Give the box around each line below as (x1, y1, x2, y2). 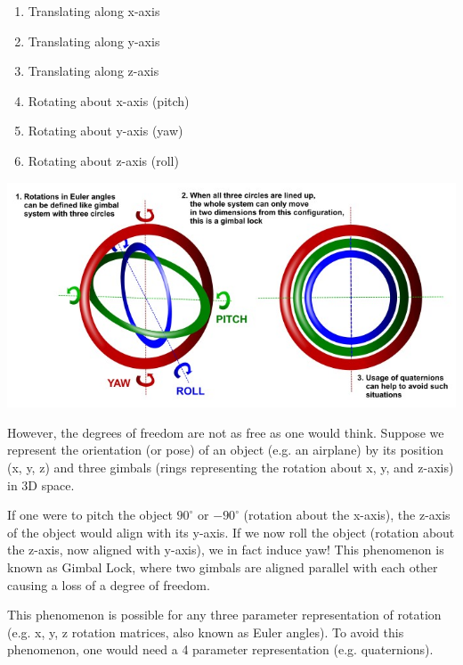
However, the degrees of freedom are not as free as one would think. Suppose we (7, 423, 444, 441)
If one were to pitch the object (7, 505, 173, 524)
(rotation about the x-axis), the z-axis (243, 505, 451, 524)
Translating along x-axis (28, 2, 160, 20)
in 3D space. (7, 475, 75, 494)
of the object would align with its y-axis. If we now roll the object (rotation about (7, 522, 455, 541)
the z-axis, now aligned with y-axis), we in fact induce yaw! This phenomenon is (7, 540, 444, 559)
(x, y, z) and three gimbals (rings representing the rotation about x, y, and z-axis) (7, 458, 454, 477)
